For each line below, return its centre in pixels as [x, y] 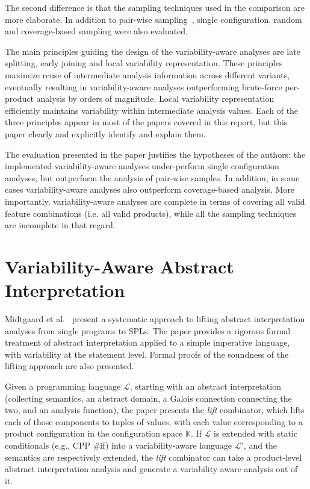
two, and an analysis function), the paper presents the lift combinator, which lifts [155, 410]
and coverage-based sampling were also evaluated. [96, 31]
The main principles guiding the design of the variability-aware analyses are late [153, 51]
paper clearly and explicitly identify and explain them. [105, 133]
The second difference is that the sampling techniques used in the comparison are [155, 7]
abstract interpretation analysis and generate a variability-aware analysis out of [151, 469]
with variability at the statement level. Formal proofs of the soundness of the [147, 354]
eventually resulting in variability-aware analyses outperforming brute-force [144, 86]
